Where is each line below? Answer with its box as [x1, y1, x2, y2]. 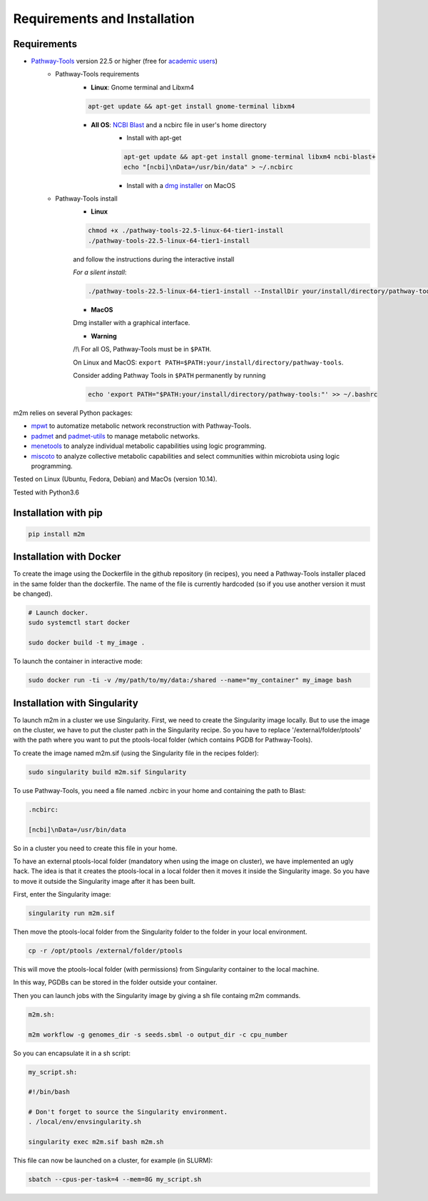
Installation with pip [13, 507, 103, 519]
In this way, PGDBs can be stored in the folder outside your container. [13, 978, 218, 987]
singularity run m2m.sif [28, 910, 116, 917]
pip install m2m [28, 529, 86, 538]
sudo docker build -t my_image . [28, 639, 146, 647]
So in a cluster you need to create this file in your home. [13, 844, 178, 852]
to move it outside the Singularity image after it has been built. [13, 877, 196, 885]
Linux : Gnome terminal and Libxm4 [91, 83, 195, 91]
